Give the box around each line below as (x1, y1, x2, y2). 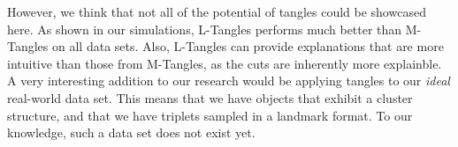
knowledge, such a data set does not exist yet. (7, 123, 256, 142)
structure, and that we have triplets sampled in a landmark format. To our (7, 106, 413, 124)
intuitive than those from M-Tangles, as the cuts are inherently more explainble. (7, 54, 442, 72)
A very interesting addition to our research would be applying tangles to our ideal (7, 71, 450, 90)
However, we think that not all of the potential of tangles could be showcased (7, 3, 426, 20)
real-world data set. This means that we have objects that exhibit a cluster (7, 88, 413, 107)
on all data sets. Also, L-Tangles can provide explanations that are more (52, 37, 444, 55)
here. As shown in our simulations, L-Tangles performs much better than (7, 19, 402, 38)
